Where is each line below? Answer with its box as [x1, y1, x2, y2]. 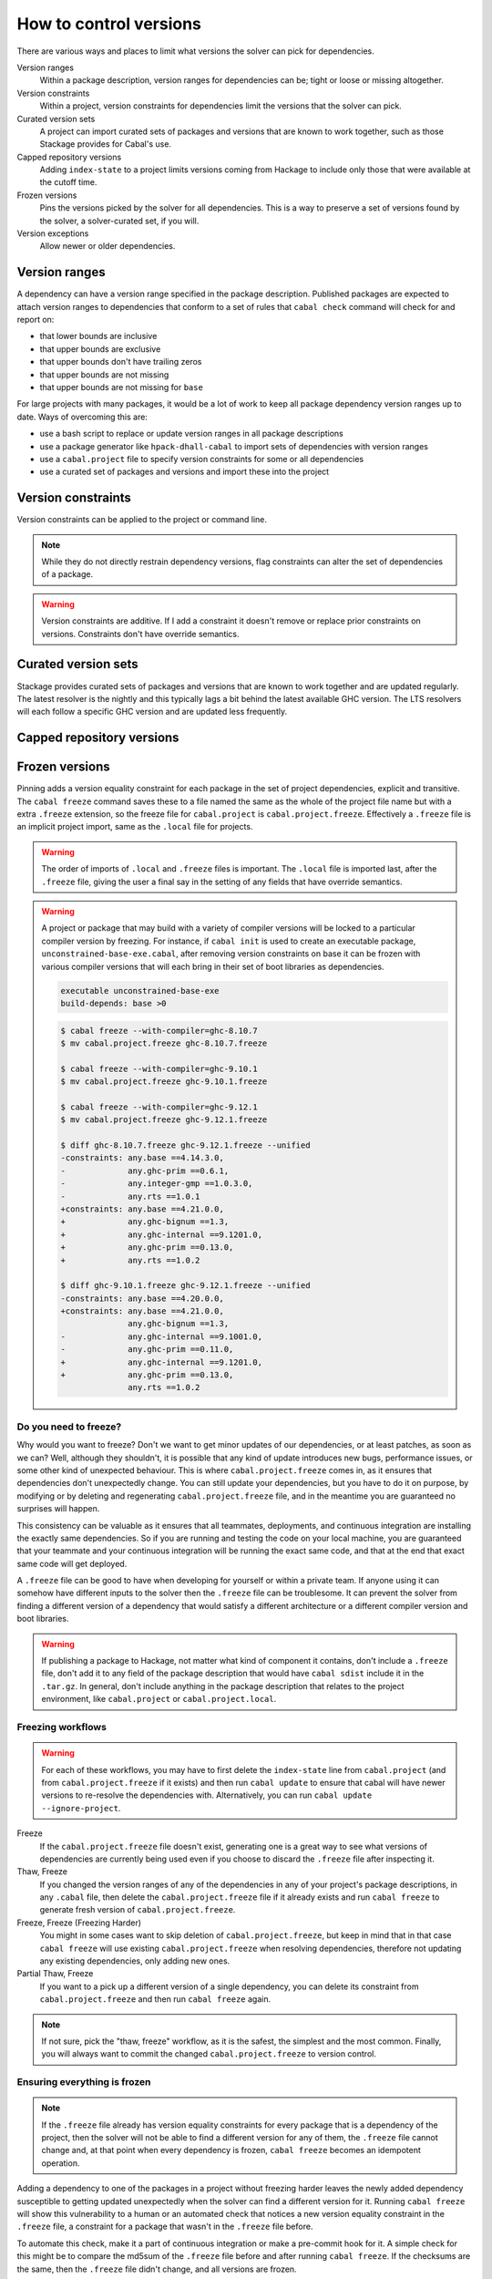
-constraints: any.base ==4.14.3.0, [60, 1153, 225, 1163]
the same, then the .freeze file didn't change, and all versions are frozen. [16, 2264, 297, 2274]
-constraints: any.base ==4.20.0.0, [60, 1293, 225, 1304]
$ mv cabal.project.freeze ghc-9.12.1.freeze [60, 1115, 268, 1125]
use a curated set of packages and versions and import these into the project [39, 466, 330, 478]
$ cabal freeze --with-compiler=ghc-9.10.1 [60, 1063, 259, 1074]
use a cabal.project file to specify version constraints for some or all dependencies [39, 454, 364, 464]
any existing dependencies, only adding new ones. [39, 1955, 231, 1966]
